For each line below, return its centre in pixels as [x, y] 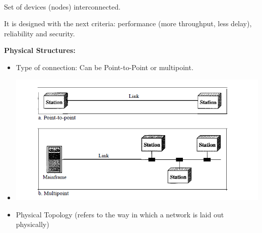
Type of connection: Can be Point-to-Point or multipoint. [105, 67]
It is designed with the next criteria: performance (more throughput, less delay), [128, 23]
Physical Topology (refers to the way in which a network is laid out [120, 214]
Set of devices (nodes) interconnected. [62, 6]
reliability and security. [40, 33]
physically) [32, 224]
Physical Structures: [40, 50]
